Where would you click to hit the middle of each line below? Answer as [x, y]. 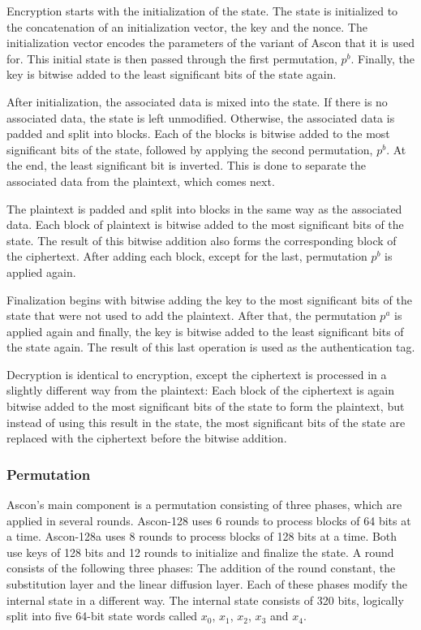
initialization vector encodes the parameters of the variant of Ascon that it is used [210, 43]
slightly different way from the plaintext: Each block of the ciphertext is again [201, 390]
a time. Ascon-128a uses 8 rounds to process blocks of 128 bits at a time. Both [202, 536]
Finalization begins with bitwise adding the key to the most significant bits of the [209, 299]
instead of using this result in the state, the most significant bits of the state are [206, 422]
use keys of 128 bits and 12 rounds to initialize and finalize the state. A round [200, 552]
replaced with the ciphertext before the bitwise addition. [147, 438]
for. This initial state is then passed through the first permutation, [172, 58]
